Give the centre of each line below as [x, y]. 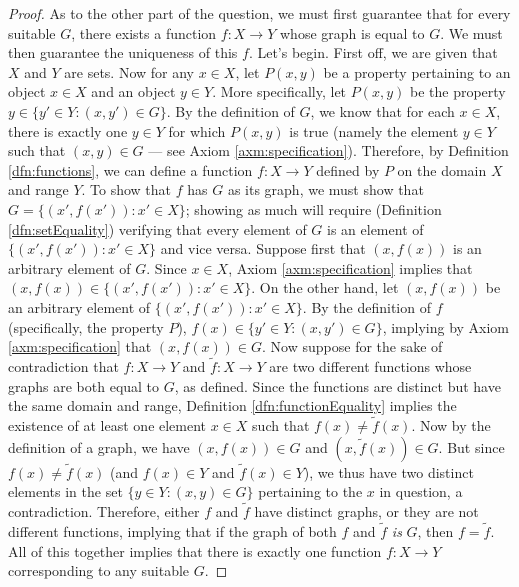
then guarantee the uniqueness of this [123, 52]
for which [197, 130]
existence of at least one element [107, 424]
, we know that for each [382, 110]
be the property [457, 91]
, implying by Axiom [446, 326]
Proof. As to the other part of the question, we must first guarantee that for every [259, 13]
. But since [471, 446]
